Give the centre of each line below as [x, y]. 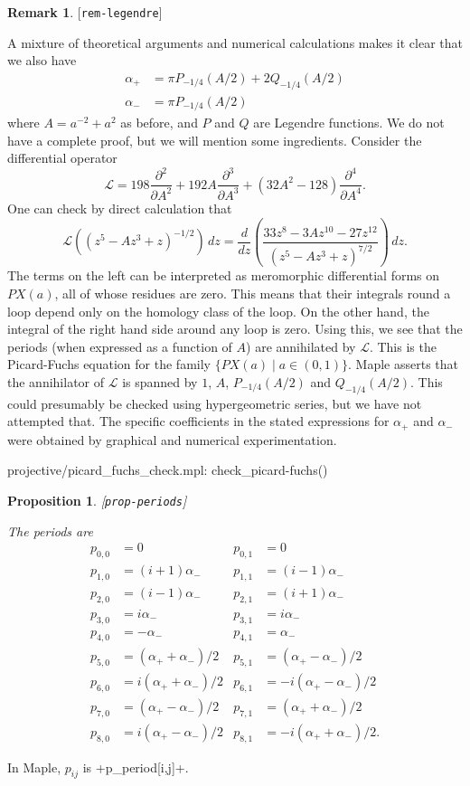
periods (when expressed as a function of [120, 346]
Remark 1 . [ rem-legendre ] [85, 12]
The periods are [50, 530]
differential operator [62, 158]
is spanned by [160, 381]
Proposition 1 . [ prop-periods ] [97, 500]
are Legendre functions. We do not [349, 123]
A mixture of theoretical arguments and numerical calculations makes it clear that [235, 42]
